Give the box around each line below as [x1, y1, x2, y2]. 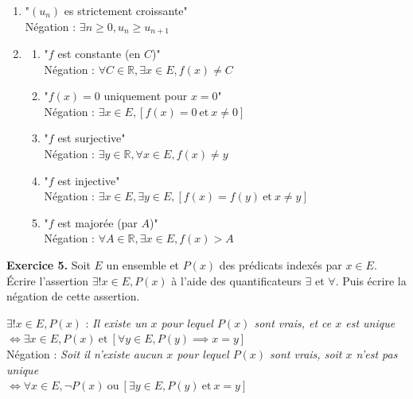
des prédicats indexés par [219, 256, 342, 273]
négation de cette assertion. [6, 288, 140, 304]
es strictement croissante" [64, 2, 188, 18]
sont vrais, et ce [254, 314, 332, 331]
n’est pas [356, 345, 398, 362]
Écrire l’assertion [6, 272, 89, 289]
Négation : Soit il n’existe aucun [6, 345, 163, 362]
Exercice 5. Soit [6, 256, 91, 273]
